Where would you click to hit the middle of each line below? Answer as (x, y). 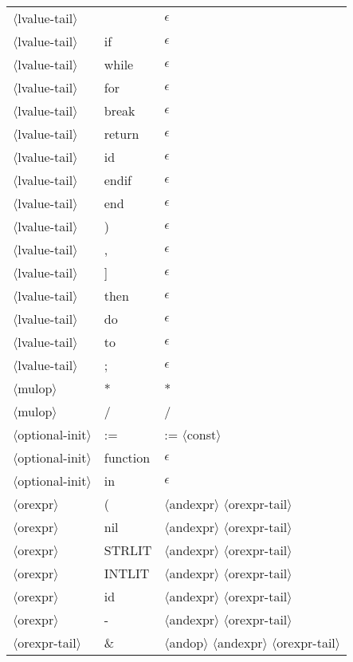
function (127, 457)
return (122, 134)
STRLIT (128, 550)
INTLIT (127, 573)
